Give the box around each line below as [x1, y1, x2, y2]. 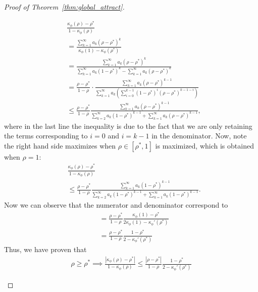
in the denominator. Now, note [151, 130, 247, 141]
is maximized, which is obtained [155, 140, 254, 151]
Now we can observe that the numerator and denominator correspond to [4, 200, 228, 210]
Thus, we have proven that [4, 244, 87, 255]
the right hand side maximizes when [4, 140, 116, 151]
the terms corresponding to [4, 130, 88, 141]
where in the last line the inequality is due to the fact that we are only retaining [4, 120, 252, 131]
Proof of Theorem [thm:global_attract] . [4, 2, 125, 12]
